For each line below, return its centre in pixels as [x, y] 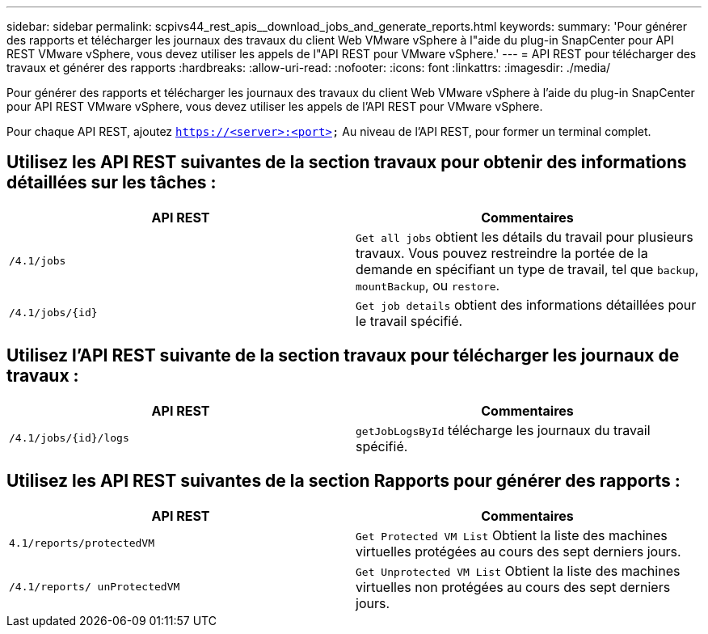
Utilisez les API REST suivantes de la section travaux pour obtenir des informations [347, 163]
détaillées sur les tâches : [112, 183]
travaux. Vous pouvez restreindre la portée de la [502, 253]
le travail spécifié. [409, 321]
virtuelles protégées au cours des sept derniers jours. [518, 551]
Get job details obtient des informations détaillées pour [526, 304]
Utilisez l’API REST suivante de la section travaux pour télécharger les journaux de [343, 356]
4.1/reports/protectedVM [82, 543]
